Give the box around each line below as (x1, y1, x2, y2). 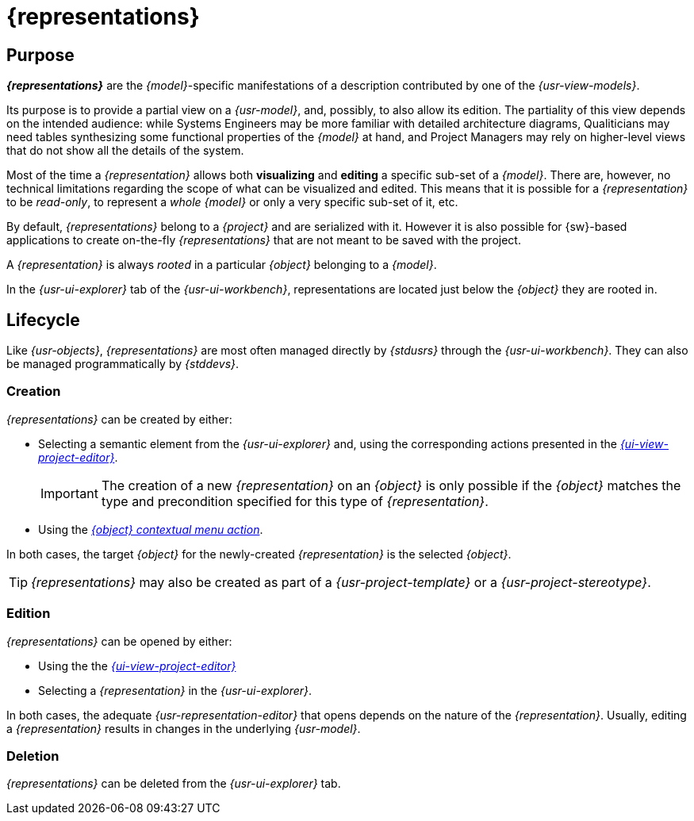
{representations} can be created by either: (6, 412, 232, 426)
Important (40, 485, 98, 501)
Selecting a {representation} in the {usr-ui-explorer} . (38, 683, 312, 697)
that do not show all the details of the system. (6, 144, 244, 158)
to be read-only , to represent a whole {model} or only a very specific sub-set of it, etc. (6, 195, 458, 209)
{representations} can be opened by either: (6, 634, 232, 648)
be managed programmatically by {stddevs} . (6, 357, 240, 371)
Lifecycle (6, 309, 80, 330)
